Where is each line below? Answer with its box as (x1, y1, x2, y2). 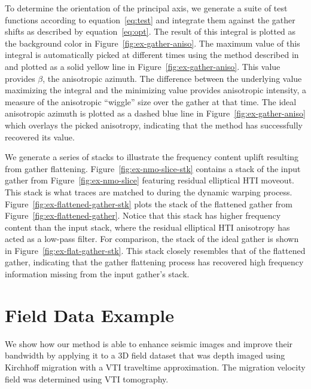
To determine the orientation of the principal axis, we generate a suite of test (5, 2, 288, 14)
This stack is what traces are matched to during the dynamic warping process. (5, 185, 292, 198)
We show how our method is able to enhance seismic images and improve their (5, 337, 293, 350)
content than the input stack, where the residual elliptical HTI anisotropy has (5, 220, 290, 233)
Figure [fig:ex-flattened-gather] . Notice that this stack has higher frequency (5, 209, 281, 222)
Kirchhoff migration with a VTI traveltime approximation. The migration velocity (5, 360, 306, 373)
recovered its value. (5, 130, 75, 143)
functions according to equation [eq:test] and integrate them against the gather (5, 13, 295, 26)
